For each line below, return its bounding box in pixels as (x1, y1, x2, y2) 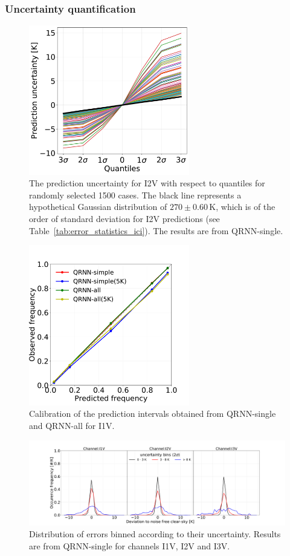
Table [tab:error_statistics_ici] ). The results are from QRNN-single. (29, 224, 283, 237)
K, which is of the (209, 200, 275, 213)
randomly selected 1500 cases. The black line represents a (29, 188, 242, 201)
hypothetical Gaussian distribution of (29, 200, 167, 213)
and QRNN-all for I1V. (29, 419, 115, 431)
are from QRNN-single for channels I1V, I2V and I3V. (29, 539, 230, 552)
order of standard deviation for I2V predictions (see (29, 212, 220, 225)
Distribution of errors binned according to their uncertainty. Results (29, 528, 281, 540)
